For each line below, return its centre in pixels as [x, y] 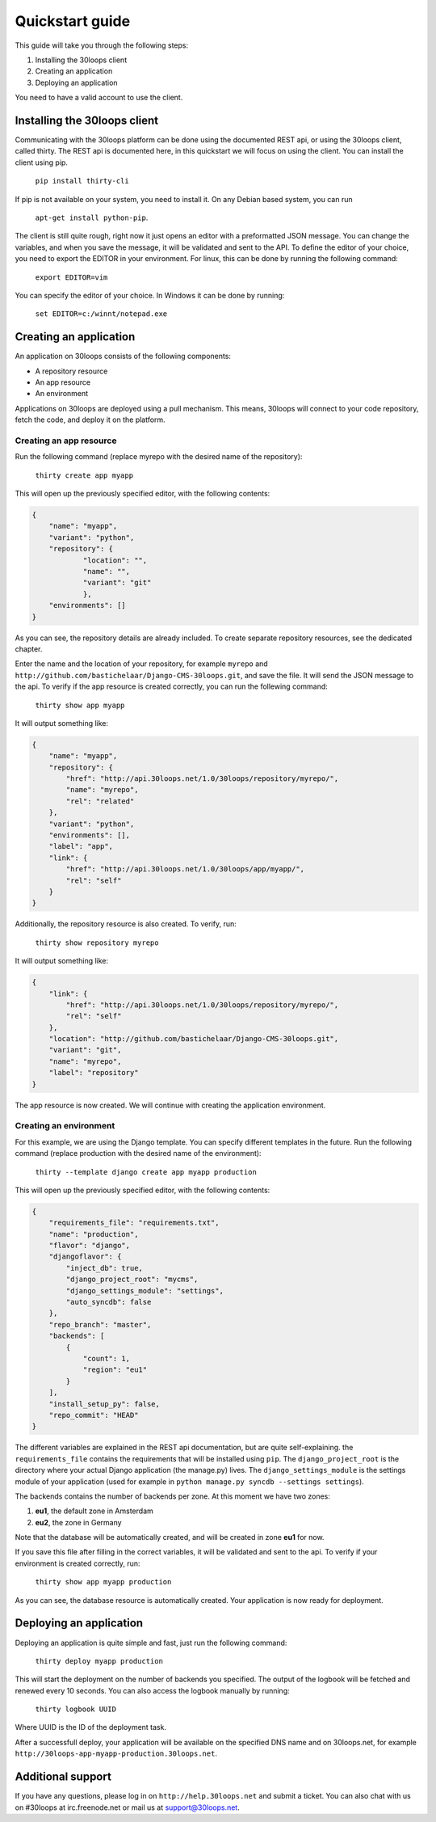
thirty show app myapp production [103, 1582]
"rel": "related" [100, 801]
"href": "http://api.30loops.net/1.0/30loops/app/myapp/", [185, 869]
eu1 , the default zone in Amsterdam [94, 1511]
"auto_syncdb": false [109, 1302]
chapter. [29, 649]
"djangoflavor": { [85, 1257]
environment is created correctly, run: [78, 1563]
